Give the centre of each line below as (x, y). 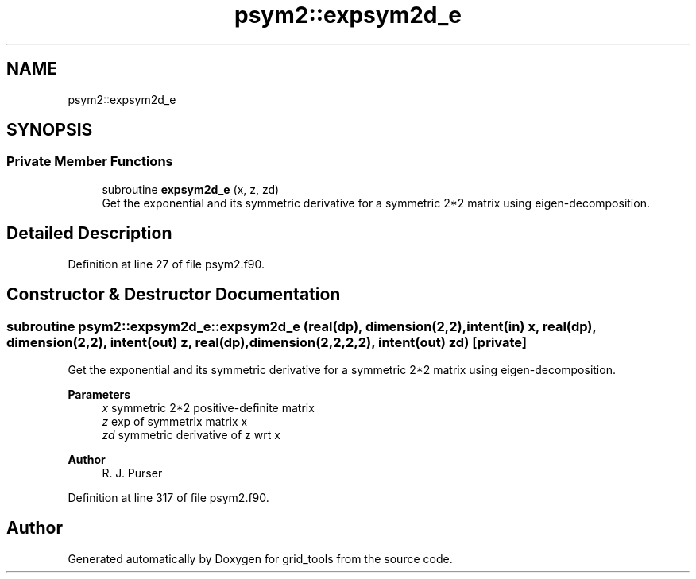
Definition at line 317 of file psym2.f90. (168, 497)
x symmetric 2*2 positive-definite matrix (208, 407)
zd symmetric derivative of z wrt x (191, 434)
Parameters (99, 394)
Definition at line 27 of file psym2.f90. (166, 264)
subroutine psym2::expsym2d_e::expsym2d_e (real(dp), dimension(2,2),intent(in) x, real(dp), (302, 326)
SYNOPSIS (50, 130)
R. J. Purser (132, 473)
